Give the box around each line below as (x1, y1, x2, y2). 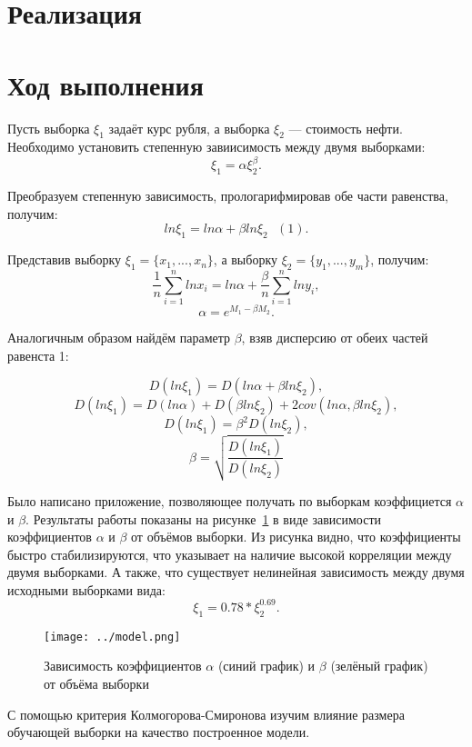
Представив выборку (7, 250, 122, 269)
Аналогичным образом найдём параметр (7, 328, 230, 347)
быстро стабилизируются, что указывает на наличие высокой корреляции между (7, 544, 452, 563)
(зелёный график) (330, 656, 428, 675)
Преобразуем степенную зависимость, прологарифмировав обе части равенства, (7, 186, 448, 205)
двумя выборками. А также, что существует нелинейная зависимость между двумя (7, 563, 465, 582)
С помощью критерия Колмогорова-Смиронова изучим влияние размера (7, 704, 405, 723)
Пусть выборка (7, 118, 90, 137)
